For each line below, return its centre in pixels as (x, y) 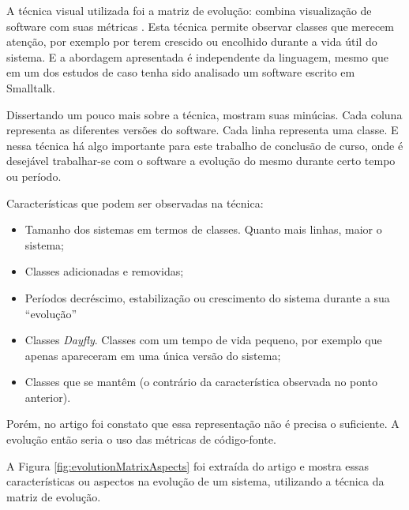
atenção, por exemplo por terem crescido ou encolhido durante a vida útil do (192, 41)
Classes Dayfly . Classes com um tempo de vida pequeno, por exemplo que (203, 340)
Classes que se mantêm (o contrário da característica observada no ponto (201, 382)
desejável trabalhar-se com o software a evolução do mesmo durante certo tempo (201, 161)
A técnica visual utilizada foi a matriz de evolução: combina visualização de (189, 10)
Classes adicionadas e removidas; (104, 271)
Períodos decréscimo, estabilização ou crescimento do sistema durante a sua (207, 297)
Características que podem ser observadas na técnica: (135, 202)
